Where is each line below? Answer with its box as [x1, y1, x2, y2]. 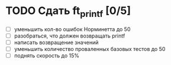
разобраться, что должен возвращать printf [14, 32, 125, 39]
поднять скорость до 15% [14, 52, 80, 59]
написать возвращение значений [14, 39, 99, 46]
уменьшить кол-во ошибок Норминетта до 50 [14, 25, 131, 33]
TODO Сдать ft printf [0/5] [5, 4, 131, 19]
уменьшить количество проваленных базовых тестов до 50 [14, 45, 166, 52]
